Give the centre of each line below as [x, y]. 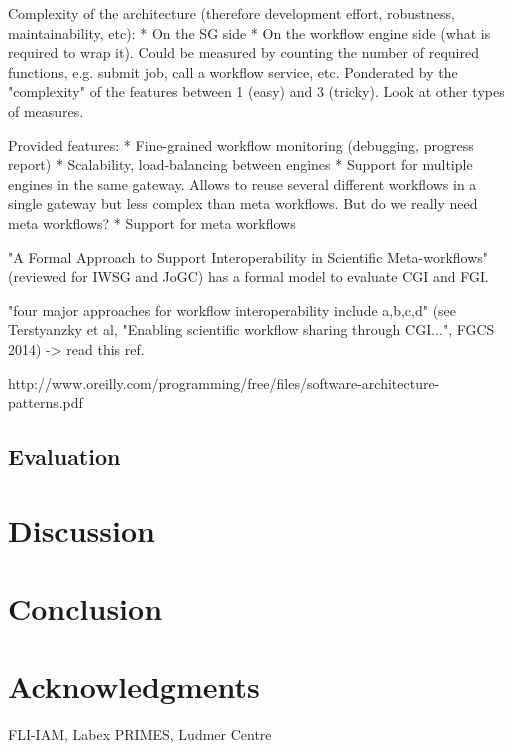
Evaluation [64, 456]
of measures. [46, 110]
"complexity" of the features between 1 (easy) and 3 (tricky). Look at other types [256, 91]
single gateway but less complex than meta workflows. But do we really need [243, 203]
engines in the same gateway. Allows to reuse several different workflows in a [242, 183]
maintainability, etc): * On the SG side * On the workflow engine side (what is [249, 32]
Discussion [81, 529]
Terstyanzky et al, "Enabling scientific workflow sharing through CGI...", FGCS [251, 329]
